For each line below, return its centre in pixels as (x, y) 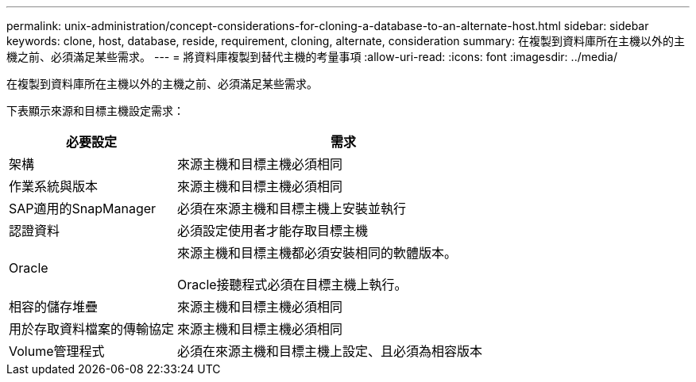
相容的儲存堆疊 (54, 307)
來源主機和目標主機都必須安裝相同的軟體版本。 (317, 253)
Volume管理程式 (57, 351)
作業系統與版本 (54, 186)
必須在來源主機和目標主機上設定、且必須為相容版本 (330, 351)
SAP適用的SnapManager (83, 208)
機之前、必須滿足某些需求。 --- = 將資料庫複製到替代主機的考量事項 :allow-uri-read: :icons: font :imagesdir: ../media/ (312, 57)
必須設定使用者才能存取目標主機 (273, 231)
